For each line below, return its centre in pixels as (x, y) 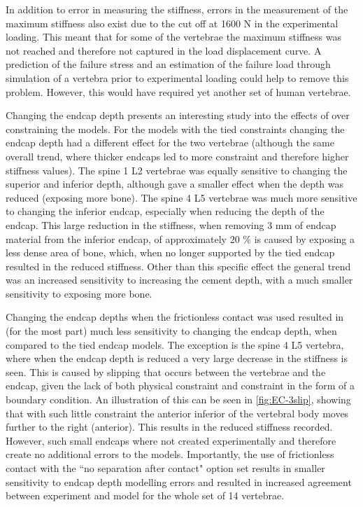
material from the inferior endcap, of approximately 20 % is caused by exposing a (180, 238)
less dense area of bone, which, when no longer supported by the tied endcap (170, 252)
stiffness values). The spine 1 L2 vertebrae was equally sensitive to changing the (177, 170)
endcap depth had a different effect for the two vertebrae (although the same (170, 143)
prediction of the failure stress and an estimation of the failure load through (168, 64)
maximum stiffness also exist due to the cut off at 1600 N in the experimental (172, 23)
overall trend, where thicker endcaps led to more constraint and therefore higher (177, 156)
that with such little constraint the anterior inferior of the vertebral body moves (177, 413)
